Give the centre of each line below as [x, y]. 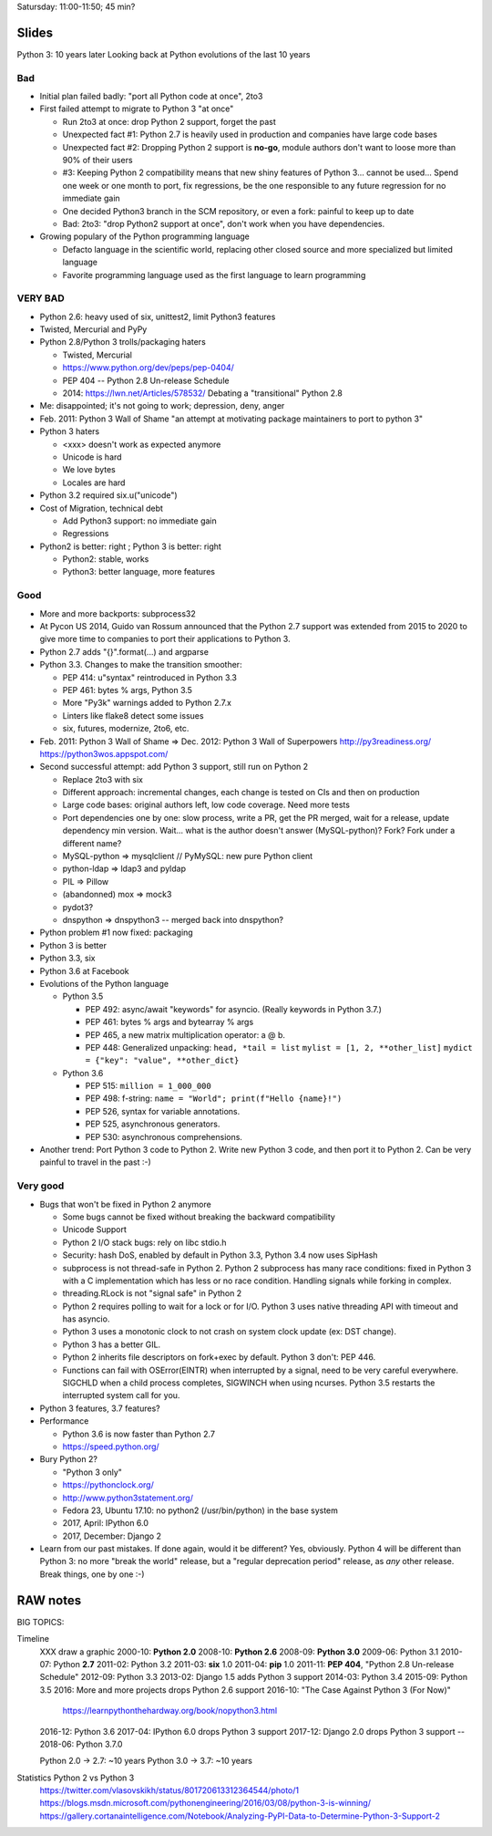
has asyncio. [86, 1319]
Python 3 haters [70, 431]
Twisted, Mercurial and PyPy [93, 329]
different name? [92, 843]
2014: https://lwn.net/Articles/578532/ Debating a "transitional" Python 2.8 [203, 393]
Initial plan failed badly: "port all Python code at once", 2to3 [151, 97]
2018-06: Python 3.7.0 [81, 1744]
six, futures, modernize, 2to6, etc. [126, 729]
